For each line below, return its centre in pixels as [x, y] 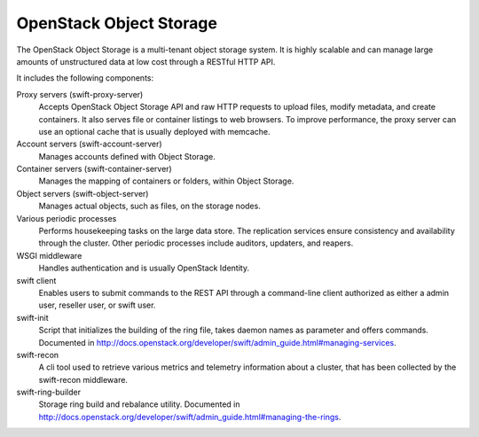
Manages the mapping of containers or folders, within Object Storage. [166, 181]
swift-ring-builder [49, 392]
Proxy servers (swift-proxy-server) [80, 94]
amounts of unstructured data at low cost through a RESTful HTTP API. [146, 61]
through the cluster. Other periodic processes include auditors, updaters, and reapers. [196, 243]
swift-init [32, 317]
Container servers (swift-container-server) [94, 169]
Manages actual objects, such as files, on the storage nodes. [149, 206]
